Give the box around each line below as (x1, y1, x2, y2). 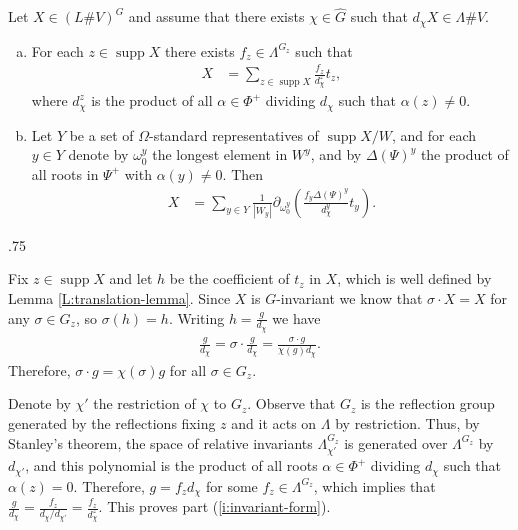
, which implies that (313, 475, 436, 496)
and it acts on (231, 413, 317, 434)
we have (272, 307, 321, 328)
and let (109, 268, 153, 289)
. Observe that (247, 393, 336, 414)
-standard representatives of (149, 124, 319, 145)
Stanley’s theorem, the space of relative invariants (8, 432, 313, 453)
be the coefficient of (169, 268, 290, 289)
